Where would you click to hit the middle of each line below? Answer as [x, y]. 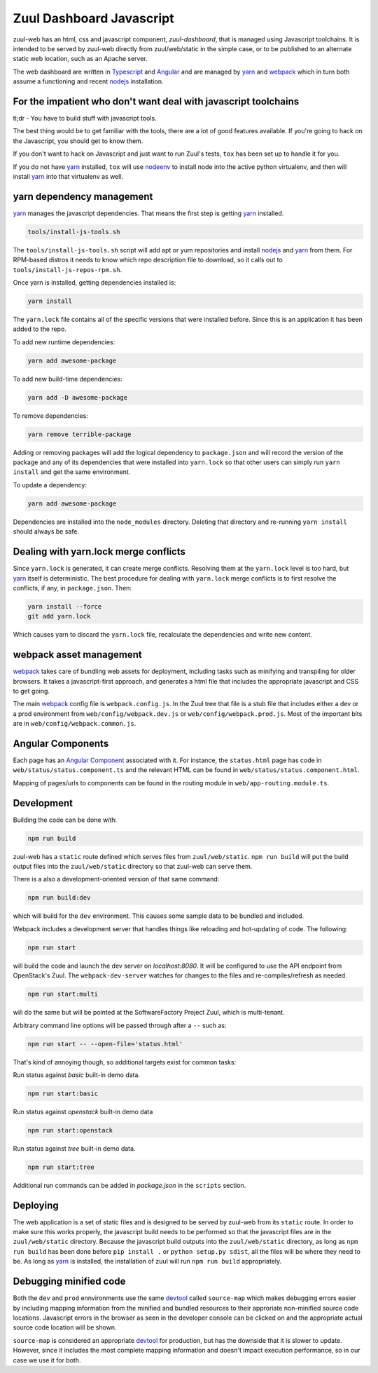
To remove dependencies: [51, 415]
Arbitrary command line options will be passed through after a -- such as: [120, 1025]
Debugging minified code [69, 1281]
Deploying [36, 1205]
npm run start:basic [63, 1093]
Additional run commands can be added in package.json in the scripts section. [129, 1185]
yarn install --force [65, 606]
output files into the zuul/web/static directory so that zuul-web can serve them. [133, 867]
